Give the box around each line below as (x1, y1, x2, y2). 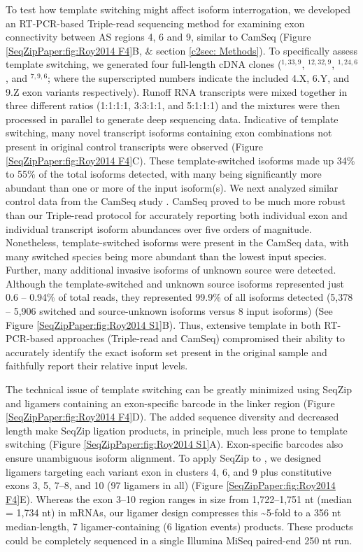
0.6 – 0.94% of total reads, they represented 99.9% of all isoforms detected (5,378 (6, 290, 353, 304)
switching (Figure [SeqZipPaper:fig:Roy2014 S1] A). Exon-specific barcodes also (6, 437, 343, 451)
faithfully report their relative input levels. (6, 358, 188, 373)
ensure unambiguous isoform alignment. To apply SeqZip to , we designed (6, 451, 322, 465)
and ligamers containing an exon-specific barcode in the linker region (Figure (6, 395, 335, 410)
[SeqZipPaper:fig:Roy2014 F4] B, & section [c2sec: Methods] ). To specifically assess (6, 43, 358, 57)
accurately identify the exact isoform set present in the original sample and (6, 344, 327, 359)
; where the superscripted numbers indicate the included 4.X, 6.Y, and (48, 70, 350, 85)
